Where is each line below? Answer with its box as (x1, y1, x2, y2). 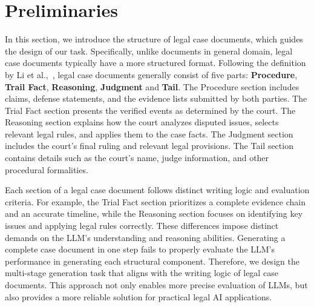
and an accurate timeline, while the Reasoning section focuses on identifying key (5, 207, 303, 220)
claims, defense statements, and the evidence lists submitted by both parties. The (5, 92, 307, 105)
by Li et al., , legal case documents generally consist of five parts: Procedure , (5, 68, 298, 81)
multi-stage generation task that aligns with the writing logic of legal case (5, 266, 278, 279)
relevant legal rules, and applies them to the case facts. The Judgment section (5, 127, 293, 140)
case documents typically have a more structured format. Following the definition (5, 56, 306, 69)
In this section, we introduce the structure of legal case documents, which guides (5, 33, 303, 45)
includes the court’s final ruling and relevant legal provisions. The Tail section (5, 139, 293, 152)
